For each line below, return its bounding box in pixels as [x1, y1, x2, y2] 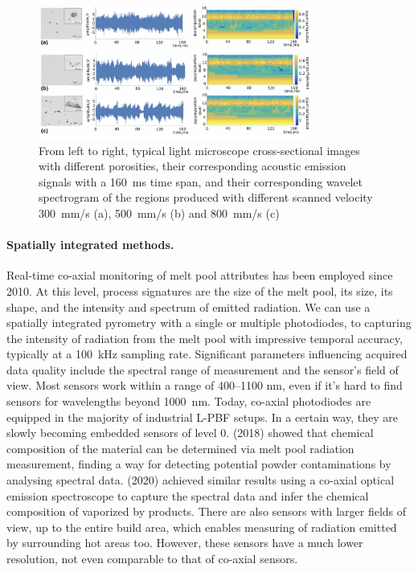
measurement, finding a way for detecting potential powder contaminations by [6, 456, 391, 472]
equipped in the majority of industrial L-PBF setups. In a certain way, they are [6, 408, 398, 425]
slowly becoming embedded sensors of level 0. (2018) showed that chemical [6, 424, 374, 441]
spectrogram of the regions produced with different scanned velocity [39, 189, 373, 206]
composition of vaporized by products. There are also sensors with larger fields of [6, 503, 407, 520]
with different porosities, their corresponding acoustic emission [39, 157, 346, 174]
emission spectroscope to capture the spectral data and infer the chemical [6, 487, 369, 504]
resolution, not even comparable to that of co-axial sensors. [6, 550, 298, 566]
